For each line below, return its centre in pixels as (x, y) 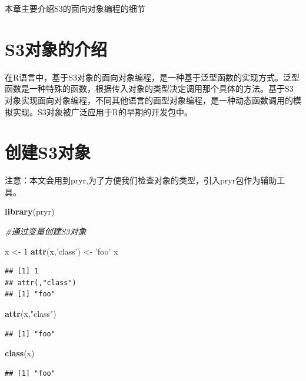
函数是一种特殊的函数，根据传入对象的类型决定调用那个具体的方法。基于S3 (149, 88)
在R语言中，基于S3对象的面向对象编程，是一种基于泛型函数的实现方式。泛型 (152, 77)
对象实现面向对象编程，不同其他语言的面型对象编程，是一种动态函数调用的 (149, 100)
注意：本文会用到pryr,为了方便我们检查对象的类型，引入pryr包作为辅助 (141, 180)
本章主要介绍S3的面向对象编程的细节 (75, 8)
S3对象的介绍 (56, 49)
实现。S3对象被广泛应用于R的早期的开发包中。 (103, 111)
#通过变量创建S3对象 (46, 231)
